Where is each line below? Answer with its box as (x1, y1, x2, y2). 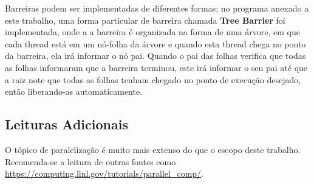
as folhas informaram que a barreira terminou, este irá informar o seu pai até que (5, 61, 308, 73)
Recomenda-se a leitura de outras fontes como (5, 155, 176, 168)
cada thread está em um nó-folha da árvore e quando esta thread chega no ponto (5, 37, 306, 50)
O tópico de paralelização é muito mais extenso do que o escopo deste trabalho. (5, 143, 301, 155)
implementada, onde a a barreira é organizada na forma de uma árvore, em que (5, 26, 300, 38)
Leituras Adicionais (5, 115, 128, 134)
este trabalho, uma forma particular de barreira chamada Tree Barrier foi (5, 13, 285, 26)
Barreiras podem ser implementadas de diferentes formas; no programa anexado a (5, 2, 309, 14)
